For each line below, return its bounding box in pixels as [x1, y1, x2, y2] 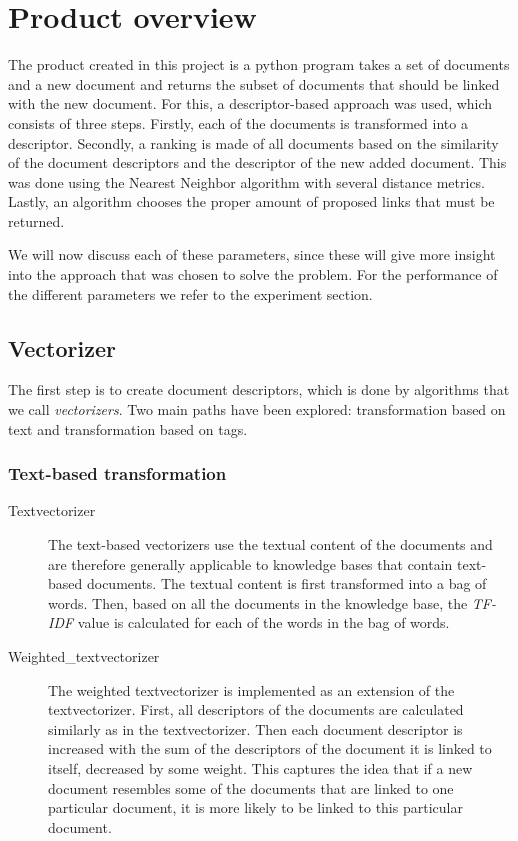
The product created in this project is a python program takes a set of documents [8, 54, 510, 75]
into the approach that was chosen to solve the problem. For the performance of [8, 264, 498, 285]
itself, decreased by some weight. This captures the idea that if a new [48, 757, 473, 778]
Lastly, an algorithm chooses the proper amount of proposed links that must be [8, 191, 495, 212]
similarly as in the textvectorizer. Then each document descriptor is [48, 718, 463, 739]
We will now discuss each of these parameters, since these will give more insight [8, 244, 496, 265]
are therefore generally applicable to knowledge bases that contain [48, 553, 453, 574]
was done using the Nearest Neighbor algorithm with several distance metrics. [8, 171, 486, 192]
